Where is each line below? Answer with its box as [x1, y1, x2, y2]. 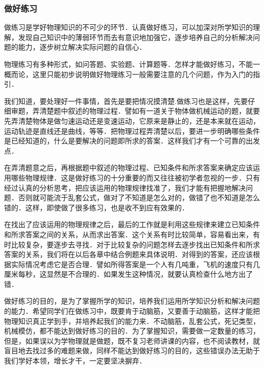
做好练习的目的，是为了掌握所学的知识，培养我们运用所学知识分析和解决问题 [4, 296, 260, 306]
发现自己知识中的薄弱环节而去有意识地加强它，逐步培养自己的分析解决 [18, 31, 253, 42]
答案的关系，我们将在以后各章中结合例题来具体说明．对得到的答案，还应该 [4, 249, 253, 260]
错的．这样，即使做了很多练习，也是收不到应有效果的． [4, 202, 189, 212]
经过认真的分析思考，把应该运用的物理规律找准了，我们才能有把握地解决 [4, 182, 246, 193]
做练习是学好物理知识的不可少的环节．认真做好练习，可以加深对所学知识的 [4, 22, 253, 32]
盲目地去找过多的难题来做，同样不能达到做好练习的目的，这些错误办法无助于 [4, 345, 260, 356]
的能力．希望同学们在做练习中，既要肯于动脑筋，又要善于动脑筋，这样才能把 [4, 306, 260, 316]
